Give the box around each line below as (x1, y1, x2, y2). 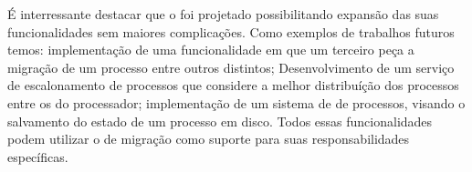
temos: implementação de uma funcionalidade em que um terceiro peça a (7, 40, 414, 59)
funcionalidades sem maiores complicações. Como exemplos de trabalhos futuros (7, 22, 455, 41)
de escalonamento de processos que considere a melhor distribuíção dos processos (7, 76, 459, 95)
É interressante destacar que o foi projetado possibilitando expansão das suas (7, 5, 439, 23)
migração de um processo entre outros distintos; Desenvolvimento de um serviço (7, 57, 455, 76)
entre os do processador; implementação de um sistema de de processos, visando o (7, 93, 466, 112)
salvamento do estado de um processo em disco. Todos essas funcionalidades (7, 111, 433, 130)
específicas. (7, 147, 68, 166)
